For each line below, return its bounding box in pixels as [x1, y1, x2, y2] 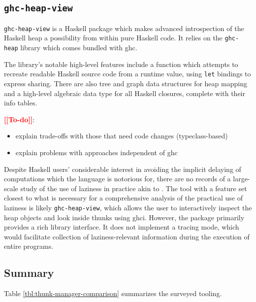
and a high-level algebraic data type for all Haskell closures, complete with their [4, 88, 245, 98]
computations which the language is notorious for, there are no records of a [4, 173, 231, 184]
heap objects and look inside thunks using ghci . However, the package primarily [4, 212, 245, 222]
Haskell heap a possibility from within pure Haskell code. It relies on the [4, 33, 223, 43]
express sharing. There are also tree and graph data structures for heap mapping [4, 78, 247, 88]
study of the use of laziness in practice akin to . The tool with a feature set [20, 183, 247, 193]
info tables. [4, 98, 37, 108]
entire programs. [4, 241, 54, 251]
